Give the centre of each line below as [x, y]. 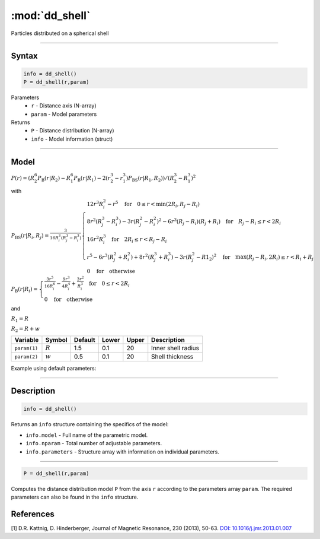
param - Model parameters [64, 114]
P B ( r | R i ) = [24, 290]
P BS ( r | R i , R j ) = [30, 236]
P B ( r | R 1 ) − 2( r [92, 179]
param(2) [26, 356]
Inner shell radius [175, 348]
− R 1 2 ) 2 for [213, 257]
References [33, 514]
